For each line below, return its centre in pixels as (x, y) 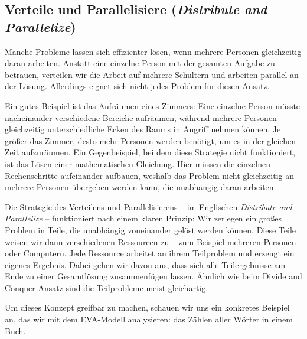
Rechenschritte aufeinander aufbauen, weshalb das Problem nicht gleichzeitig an (149, 175)
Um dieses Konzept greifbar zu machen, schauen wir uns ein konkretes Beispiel (147, 307)
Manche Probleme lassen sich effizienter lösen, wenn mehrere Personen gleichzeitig (153, 51)
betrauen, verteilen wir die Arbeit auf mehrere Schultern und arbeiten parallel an (152, 74)
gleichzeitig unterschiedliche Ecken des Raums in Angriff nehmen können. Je (143, 129)
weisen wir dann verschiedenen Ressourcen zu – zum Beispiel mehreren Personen (151, 241)
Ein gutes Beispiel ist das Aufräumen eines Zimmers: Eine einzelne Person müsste (153, 105)
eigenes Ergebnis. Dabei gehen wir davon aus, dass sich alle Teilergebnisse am (145, 264)
